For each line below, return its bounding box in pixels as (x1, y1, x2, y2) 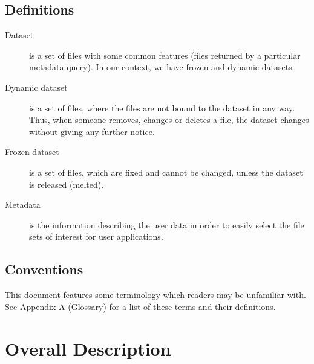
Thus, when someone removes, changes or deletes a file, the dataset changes (29, 113, 309, 126)
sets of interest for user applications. (29, 230, 163, 243)
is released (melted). (29, 177, 104, 190)
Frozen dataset (5, 145, 59, 158)
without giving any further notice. (29, 125, 155, 137)
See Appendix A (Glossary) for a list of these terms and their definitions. (5, 300, 276, 313)
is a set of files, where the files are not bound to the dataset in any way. (29, 101, 295, 114)
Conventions (5, 260, 83, 279)
